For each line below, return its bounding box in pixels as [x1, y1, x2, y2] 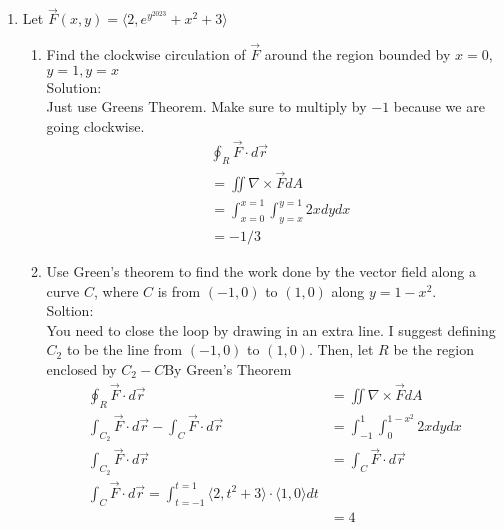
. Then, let [308, 339, 374, 360]
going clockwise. [46, 115, 145, 136]
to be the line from [66, 339, 183, 360]
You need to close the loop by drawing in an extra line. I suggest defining [46, 319, 496, 340]
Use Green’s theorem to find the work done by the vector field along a [46, 261, 476, 282]
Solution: [46, 76, 102, 97]
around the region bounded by [264, 44, 451, 65]
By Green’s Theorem [164, 359, 292, 380]
